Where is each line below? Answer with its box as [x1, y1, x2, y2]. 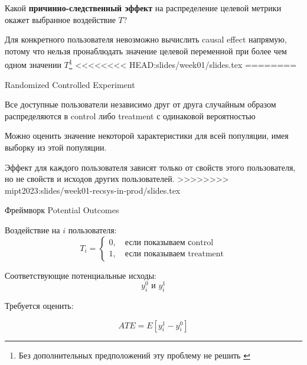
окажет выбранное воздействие [5, 13, 116, 25]
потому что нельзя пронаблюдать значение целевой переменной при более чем [5, 44, 287, 57]
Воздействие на [5, 223, 60, 236]
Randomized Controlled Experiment [5, 78, 135, 90]
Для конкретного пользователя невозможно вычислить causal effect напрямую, [5, 33, 287, 45]
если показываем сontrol [125, 239, 214, 247]
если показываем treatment [125, 250, 224, 259]
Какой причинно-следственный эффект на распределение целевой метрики [5, 2, 282, 14]
